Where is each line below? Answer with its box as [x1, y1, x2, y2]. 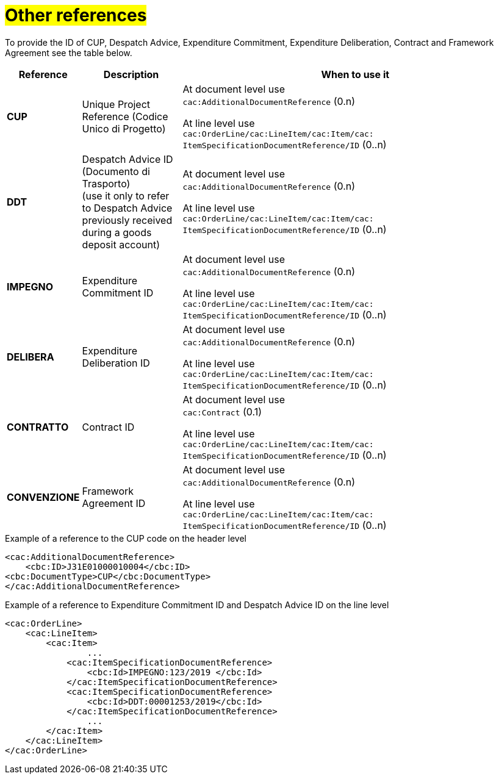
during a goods [82, 226, 152, 239]
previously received [82, 214, 173, 226]
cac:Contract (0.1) [182, 405, 262, 418]
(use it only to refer [82, 189, 170, 202]
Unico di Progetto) [82, 123, 166, 135]
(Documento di [82, 165, 150, 178]
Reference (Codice [82, 110, 168, 123]
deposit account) [82, 238, 160, 251]
